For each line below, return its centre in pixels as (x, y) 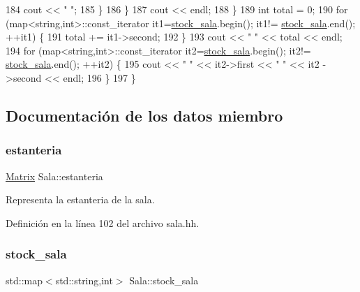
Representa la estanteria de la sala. (80, 199)
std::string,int (84, 280)
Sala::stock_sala (164, 280)
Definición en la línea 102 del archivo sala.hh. (103, 222)
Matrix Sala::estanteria (54, 176)
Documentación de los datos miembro (144, 115)
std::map (24, 280)
